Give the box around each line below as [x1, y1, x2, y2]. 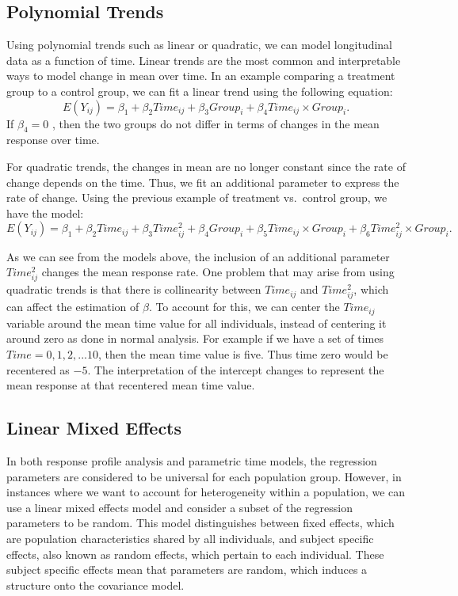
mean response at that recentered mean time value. [6, 377, 255, 393]
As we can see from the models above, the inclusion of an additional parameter [6, 248, 390, 264]
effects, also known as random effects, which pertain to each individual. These [6, 545, 384, 562]
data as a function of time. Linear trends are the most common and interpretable [6, 51, 401, 68]
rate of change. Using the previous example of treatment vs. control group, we [6, 189, 387, 206]
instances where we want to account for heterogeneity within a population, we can [6, 484, 406, 500]
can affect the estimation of [6, 298, 139, 315]
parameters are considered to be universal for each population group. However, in [6, 468, 402, 484]
